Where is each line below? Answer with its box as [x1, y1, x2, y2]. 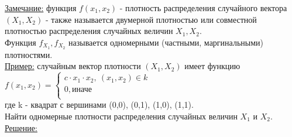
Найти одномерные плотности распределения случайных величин [5, 110, 238, 122]
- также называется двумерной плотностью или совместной [45, 13, 257, 25]
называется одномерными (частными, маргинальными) [68, 36, 263, 48]
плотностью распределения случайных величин [5, 25, 173, 37]
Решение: [5, 121, 37, 133]
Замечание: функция [5, 2, 77, 13]
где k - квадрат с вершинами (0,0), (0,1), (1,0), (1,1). [5, 98, 194, 111]
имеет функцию [184, 60, 241, 72]
